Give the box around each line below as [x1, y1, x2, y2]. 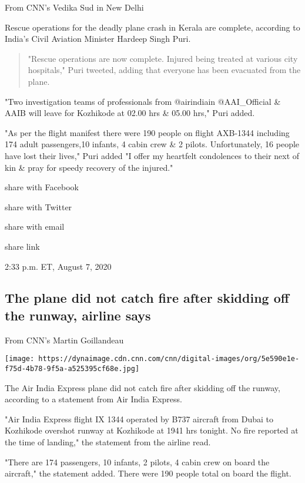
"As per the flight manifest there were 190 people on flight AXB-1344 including [5, 126, 290, 138]
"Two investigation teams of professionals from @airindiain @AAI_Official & [5, 95, 281, 107]
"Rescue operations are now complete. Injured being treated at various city [28, 52, 298, 64]
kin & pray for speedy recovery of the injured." [5, 161, 173, 173]
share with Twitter [5, 200, 72, 213]
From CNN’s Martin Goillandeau [5, 333, 124, 346]
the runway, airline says [5, 306, 151, 324]
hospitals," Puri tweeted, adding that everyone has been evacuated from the [28, 64, 301, 76]
